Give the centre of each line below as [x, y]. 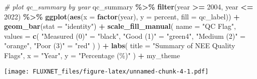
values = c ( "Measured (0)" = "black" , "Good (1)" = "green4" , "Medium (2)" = [125, 36]
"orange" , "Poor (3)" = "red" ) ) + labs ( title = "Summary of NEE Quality [120, 45]
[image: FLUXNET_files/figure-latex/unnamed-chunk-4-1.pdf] [106, 71]
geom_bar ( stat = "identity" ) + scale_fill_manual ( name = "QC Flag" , [120, 26]
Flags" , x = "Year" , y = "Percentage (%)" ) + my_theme [92, 55]
